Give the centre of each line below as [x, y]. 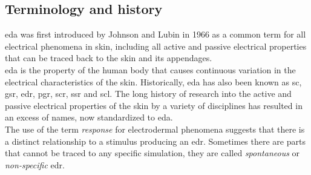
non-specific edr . [35, 164]
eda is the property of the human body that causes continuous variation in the [150, 69]
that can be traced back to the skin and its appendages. [109, 58]
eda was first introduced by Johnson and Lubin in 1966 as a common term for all [155, 34]
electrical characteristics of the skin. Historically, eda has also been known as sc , [153, 81]
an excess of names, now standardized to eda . [89, 117]
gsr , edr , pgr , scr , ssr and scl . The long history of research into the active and [148, 94]
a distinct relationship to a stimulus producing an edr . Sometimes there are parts [155, 141]
